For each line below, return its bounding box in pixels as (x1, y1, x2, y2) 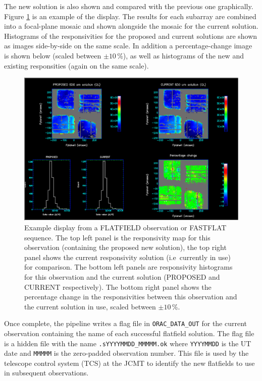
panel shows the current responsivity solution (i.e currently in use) (24, 251, 231, 262)
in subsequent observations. (4, 367, 89, 378)
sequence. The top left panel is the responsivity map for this (24, 232, 211, 242)
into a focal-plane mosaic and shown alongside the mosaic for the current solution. (4, 21, 258, 31)
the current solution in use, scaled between (24, 301, 156, 311)
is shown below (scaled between (4, 50, 101, 60)
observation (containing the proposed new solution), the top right (24, 242, 227, 252)
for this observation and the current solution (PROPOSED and (24, 271, 220, 282)
